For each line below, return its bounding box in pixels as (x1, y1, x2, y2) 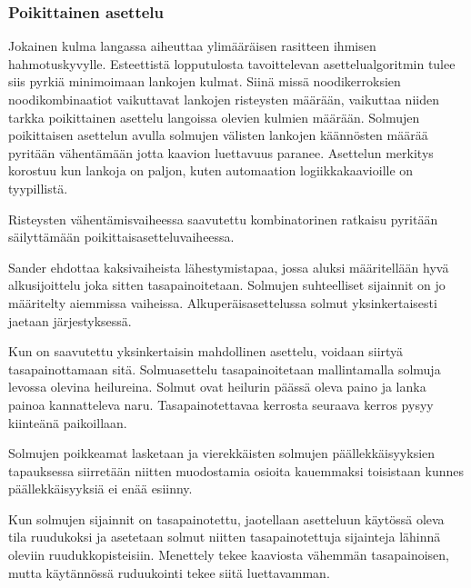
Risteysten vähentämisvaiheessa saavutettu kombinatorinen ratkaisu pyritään (8, 209, 438, 228)
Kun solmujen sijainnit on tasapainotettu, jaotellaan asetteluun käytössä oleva (8, 509, 445, 528)
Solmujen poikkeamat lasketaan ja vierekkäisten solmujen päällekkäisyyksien (8, 443, 436, 463)
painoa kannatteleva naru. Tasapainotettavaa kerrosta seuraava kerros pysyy (8, 394, 434, 414)
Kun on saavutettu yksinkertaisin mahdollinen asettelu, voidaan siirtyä (8, 342, 404, 361)
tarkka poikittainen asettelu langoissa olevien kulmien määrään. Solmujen (8, 107, 420, 126)
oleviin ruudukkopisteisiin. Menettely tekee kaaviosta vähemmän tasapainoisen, (8, 545, 449, 564)
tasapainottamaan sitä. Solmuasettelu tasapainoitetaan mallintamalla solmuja (8, 359, 441, 378)
